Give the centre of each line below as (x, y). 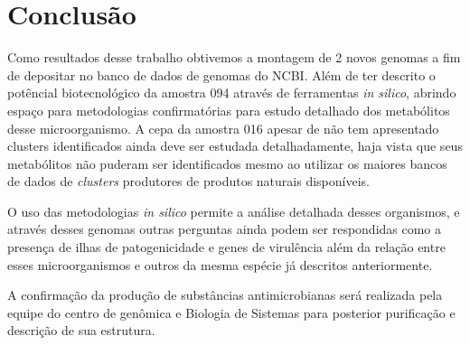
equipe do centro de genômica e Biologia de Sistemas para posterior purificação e (231, 312)
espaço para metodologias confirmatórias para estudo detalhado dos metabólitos (229, 110)
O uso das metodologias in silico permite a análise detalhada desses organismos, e (234, 211)
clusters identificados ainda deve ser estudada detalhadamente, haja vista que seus (235, 146)
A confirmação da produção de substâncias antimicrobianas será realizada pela (225, 295)
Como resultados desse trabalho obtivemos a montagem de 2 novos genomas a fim (234, 57)
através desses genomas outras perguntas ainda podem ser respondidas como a (225, 229)
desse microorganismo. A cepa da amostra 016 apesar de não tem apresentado (223, 128)
